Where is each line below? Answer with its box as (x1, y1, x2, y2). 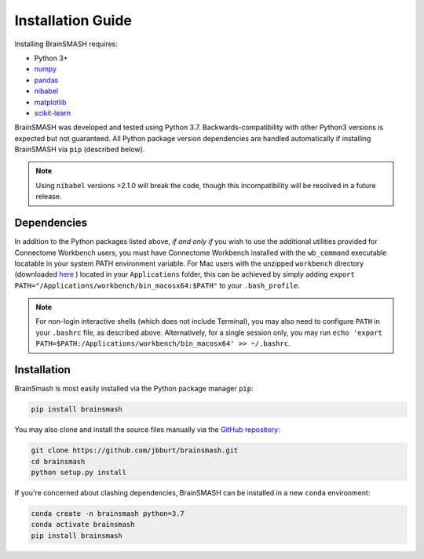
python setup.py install (31, 467, 127, 477)
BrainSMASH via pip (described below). (14, 145, 145, 154)
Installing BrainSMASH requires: (14, 39, 118, 49)
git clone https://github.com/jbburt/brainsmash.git (31, 446, 239, 455)
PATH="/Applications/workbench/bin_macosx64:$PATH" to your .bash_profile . (14, 281, 300, 290)
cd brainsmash (31, 457, 86, 466)
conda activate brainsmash (31, 520, 135, 529)
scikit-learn (34, 108, 71, 118)
